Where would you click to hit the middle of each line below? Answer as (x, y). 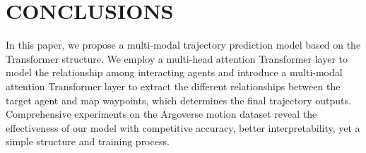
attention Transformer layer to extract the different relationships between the (173, 86)
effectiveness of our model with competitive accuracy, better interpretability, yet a (183, 127)
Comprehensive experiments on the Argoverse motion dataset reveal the (161, 114)
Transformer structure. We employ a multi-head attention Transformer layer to (177, 58)
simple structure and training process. (88, 141)
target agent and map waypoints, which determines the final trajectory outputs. (178, 100)
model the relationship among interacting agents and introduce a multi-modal (174, 72)
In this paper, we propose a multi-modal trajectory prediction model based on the (183, 45)
